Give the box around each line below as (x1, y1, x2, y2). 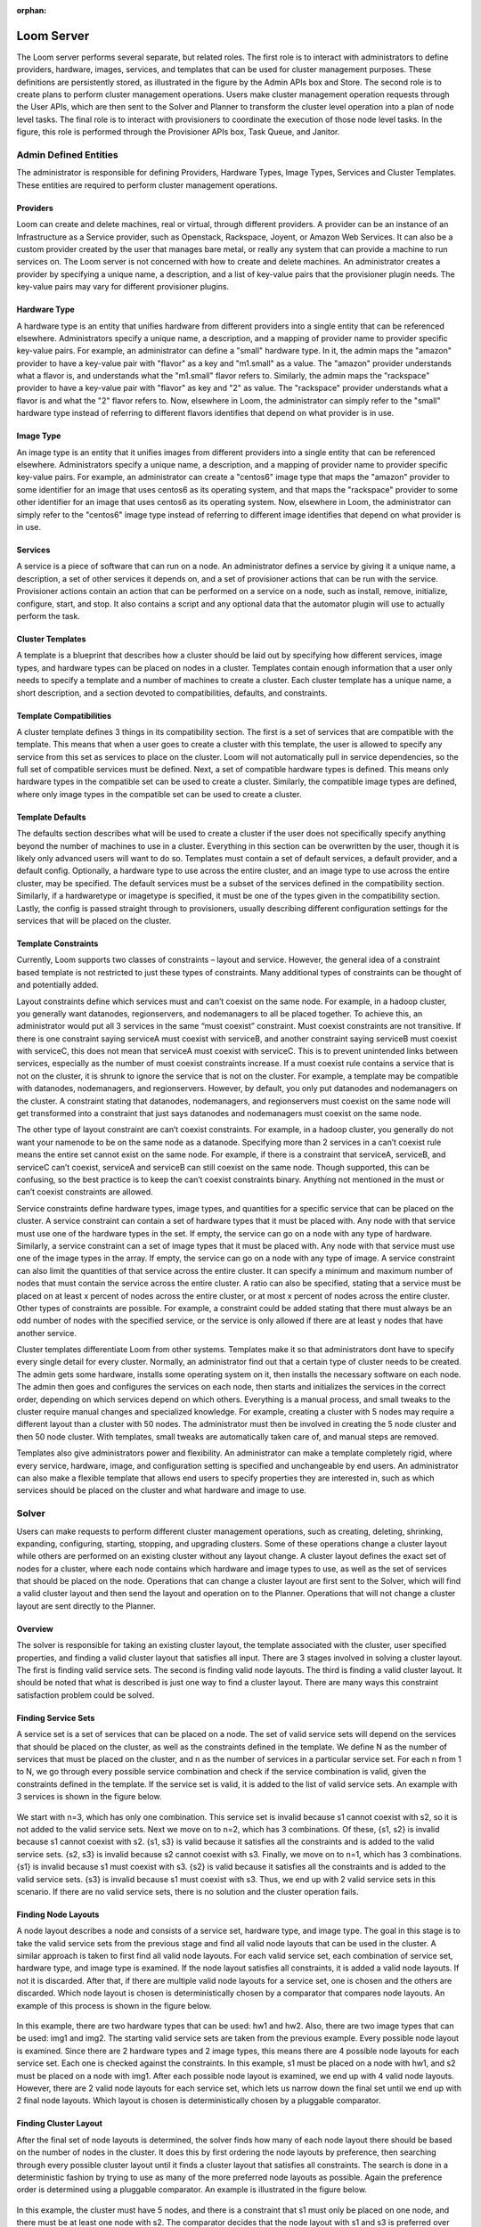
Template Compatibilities (16, 710, 111, 721)
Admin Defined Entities (16, 149, 119, 161)
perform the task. (16, 610, 80, 621)
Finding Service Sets (16, 1712, 95, 1723)
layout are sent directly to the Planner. (16, 1600, 156, 1611)
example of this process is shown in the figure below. (16, 2000, 212, 2011)
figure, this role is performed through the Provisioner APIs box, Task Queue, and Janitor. (16, 126, 340, 137)
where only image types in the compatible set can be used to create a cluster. (16, 788, 302, 799)
